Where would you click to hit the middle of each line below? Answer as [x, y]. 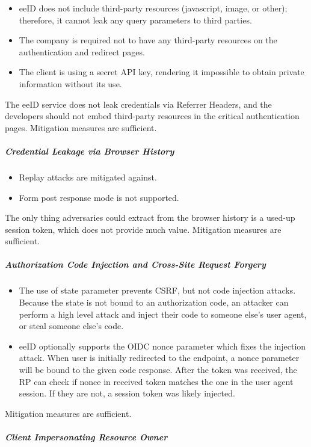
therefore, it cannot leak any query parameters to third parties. [135, 20]
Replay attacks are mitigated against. [88, 177]
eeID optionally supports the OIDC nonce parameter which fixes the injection [162, 346]
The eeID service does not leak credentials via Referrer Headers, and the [138, 104]
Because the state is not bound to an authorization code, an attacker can [154, 302]
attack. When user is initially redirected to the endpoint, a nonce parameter [159, 358]
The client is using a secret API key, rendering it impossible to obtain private [162, 72]
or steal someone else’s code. [71, 326]
